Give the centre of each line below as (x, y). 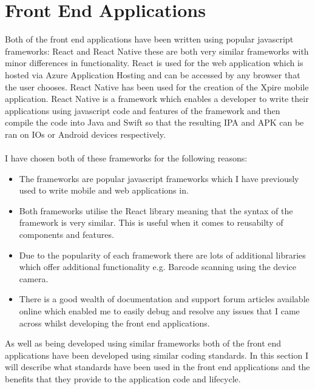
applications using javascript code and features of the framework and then (143, 110)
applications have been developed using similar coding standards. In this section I (157, 355)
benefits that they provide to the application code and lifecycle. (123, 378)
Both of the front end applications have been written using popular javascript (149, 39)
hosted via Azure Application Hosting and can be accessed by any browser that (153, 74)
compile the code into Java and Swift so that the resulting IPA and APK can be (154, 122)
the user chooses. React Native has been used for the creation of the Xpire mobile (157, 86)
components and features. (66, 235)
